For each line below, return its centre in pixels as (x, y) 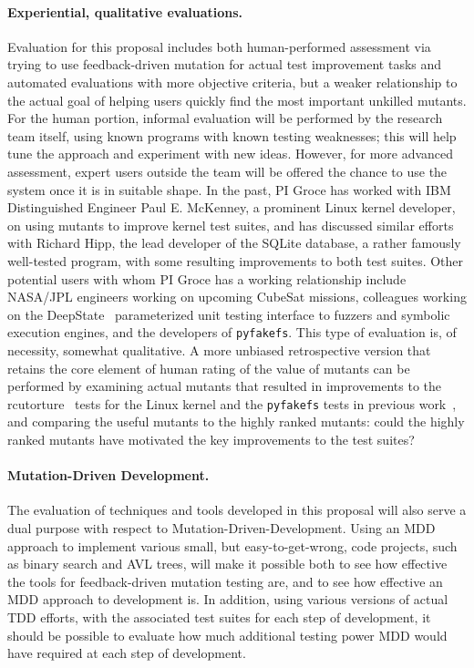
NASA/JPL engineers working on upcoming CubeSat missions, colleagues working (237, 297)
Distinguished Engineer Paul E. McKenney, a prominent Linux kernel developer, (232, 207)
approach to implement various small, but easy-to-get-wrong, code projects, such (232, 545)
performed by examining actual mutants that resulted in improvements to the (224, 386)
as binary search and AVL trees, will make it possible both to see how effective (227, 564)
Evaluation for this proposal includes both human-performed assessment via (219, 46)
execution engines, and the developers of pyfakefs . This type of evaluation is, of (232, 332)
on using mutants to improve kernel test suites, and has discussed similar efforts (231, 225)
